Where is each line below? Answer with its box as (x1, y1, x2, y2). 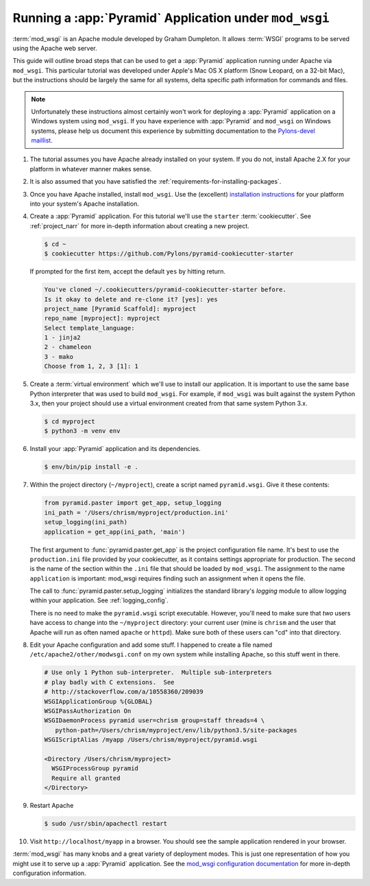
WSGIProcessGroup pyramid (51, 765, 138, 772)
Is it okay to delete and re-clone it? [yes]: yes (44, 295, 219, 303)
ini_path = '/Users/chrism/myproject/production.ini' (44, 508, 229, 517)
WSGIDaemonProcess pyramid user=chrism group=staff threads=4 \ (44, 717, 265, 724)
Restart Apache (29, 802, 74, 810)
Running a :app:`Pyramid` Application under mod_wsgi (12, 10, 330, 25)
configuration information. (12, 869, 86, 877)
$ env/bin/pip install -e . (44, 463, 138, 471)
